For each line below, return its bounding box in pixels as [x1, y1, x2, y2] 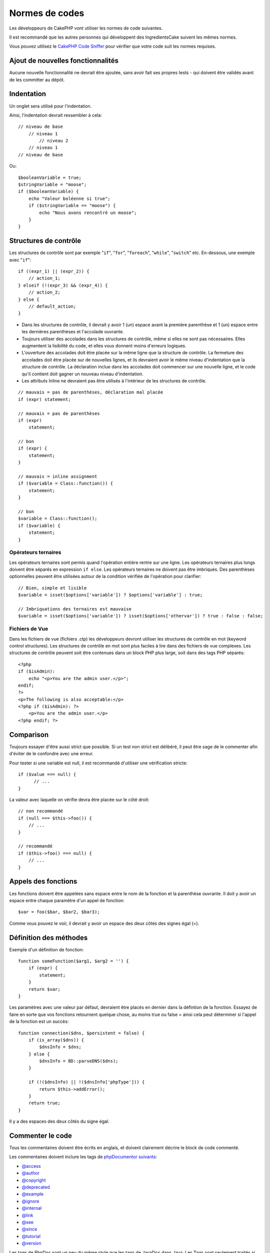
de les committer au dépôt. [9, 77, 65, 83]
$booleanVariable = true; [18, 174, 82, 180]
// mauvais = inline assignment [18, 474, 97, 480]
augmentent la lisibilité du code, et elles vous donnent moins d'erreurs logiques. [21, 342, 187, 348]
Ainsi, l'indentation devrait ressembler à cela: [9, 112, 102, 118]
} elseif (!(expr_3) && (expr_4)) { [18, 282, 108, 288]
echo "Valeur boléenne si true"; [28, 195, 111, 201]
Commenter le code [9, 1132, 72, 1140]
